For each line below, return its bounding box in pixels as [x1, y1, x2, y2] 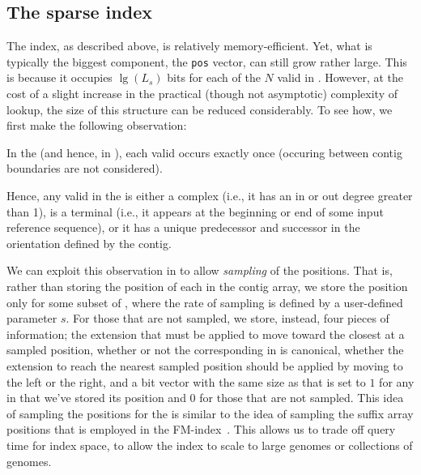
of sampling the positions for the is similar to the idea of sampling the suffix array [6, 404, 414, 422]
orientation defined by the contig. [6, 234, 172, 251]
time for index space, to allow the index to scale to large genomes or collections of [6, 436, 413, 453]
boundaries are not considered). [6, 160, 163, 177]
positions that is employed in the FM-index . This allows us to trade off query [6, 421, 396, 438]
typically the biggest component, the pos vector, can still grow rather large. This [6, 53, 407, 70]
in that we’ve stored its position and [6, 389, 186, 406]
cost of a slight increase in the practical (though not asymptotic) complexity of [6, 85, 398, 102]
